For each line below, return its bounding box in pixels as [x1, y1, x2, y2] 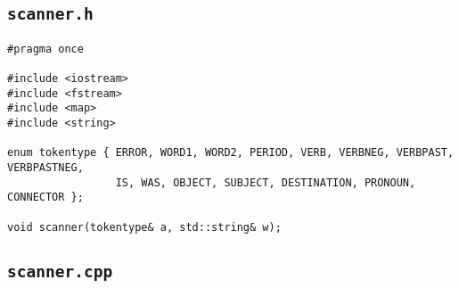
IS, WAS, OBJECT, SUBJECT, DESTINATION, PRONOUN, [115, 176, 416, 189]
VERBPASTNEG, [7, 161, 84, 175]
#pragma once [7, 42, 84, 55]
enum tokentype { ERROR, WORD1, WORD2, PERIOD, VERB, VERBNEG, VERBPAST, [7, 146, 455, 160]
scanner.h [7, 4, 94, 24]
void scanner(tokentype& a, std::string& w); [7, 220, 282, 234]
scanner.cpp [7, 261, 113, 281]
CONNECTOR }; [7, 191, 84, 204]
